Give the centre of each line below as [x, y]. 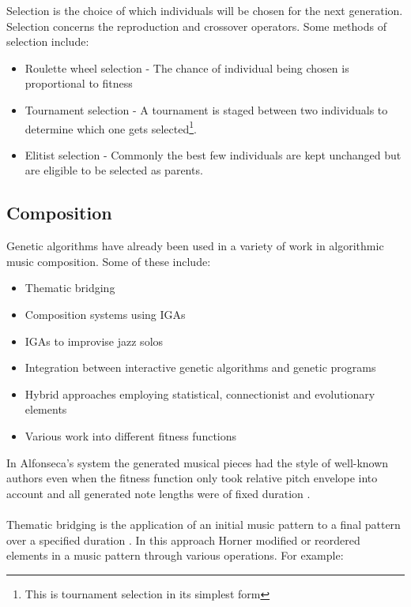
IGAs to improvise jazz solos [94, 341]
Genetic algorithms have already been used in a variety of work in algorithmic [195, 246]
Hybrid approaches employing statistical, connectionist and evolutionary [200, 393]
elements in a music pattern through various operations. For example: [175, 555]
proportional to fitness [79, 83]
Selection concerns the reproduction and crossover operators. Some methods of [196, 26]
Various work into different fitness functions [131, 435]
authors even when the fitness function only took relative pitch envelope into [192, 478]
